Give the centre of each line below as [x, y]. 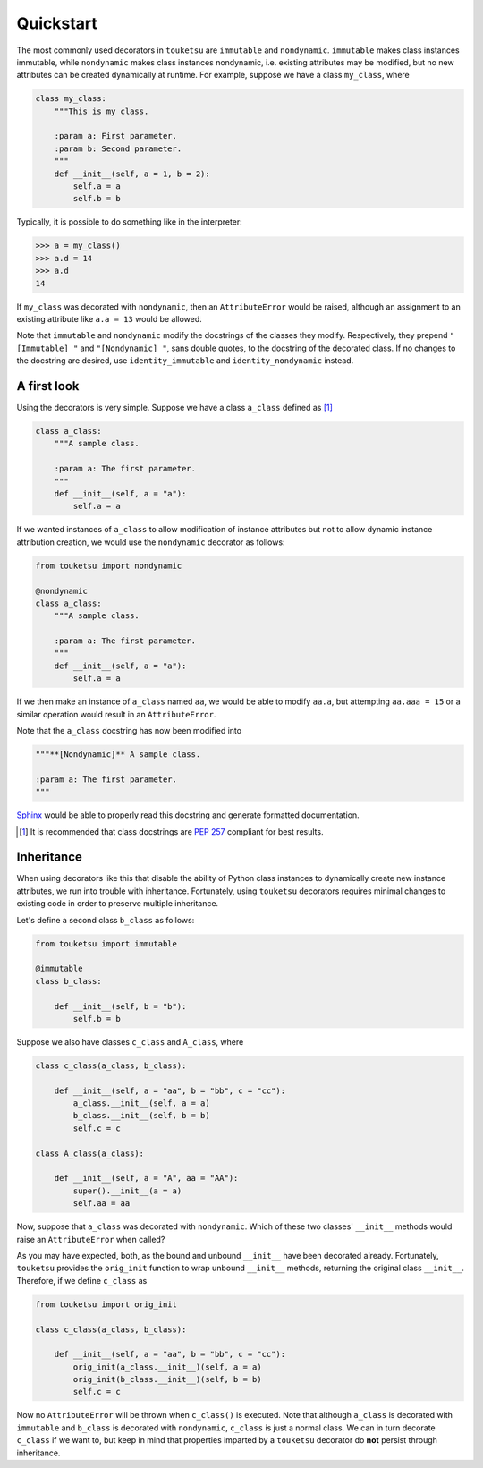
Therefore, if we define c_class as [82, 1280]
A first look [48, 386]
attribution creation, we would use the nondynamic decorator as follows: [151, 542]
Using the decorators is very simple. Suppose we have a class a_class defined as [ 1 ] [174, 408]
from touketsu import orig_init [106, 1304]
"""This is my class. [102, 111]
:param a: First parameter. [116, 136]
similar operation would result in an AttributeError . [116, 714]
